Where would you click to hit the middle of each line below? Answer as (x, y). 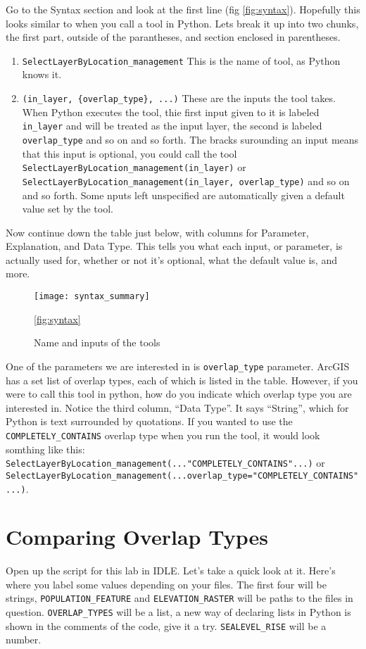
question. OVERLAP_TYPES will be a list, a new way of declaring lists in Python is (178, 612)
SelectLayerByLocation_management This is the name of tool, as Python (181, 60)
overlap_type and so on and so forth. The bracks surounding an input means (190, 139)
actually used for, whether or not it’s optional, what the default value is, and (171, 259)
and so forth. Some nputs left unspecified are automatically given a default (183, 195)
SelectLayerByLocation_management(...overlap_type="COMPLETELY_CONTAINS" (182, 475)
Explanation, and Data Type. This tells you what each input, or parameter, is (174, 246)
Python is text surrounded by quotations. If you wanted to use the (149, 421)
